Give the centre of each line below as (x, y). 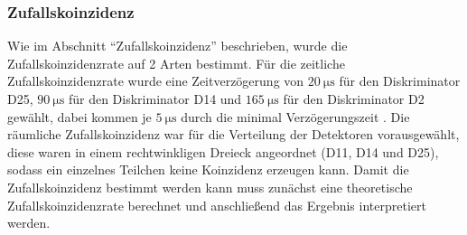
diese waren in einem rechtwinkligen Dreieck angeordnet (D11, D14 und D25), (223, 151)
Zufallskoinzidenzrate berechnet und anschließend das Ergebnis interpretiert (217, 205)
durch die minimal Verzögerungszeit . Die (295, 116)
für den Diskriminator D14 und (155, 99)
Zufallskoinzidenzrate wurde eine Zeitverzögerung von (156, 81)
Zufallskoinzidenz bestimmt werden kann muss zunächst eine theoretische (210, 187)
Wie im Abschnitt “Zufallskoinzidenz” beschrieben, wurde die (177, 46)
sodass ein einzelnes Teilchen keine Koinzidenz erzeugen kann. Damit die (208, 169)
